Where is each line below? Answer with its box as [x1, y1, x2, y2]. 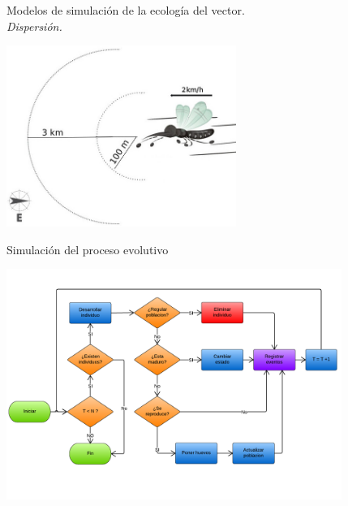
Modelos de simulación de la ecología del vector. [6, 2, 245, 18]
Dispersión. [6, 17, 62, 34]
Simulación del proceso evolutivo [6, 240, 169, 257]
